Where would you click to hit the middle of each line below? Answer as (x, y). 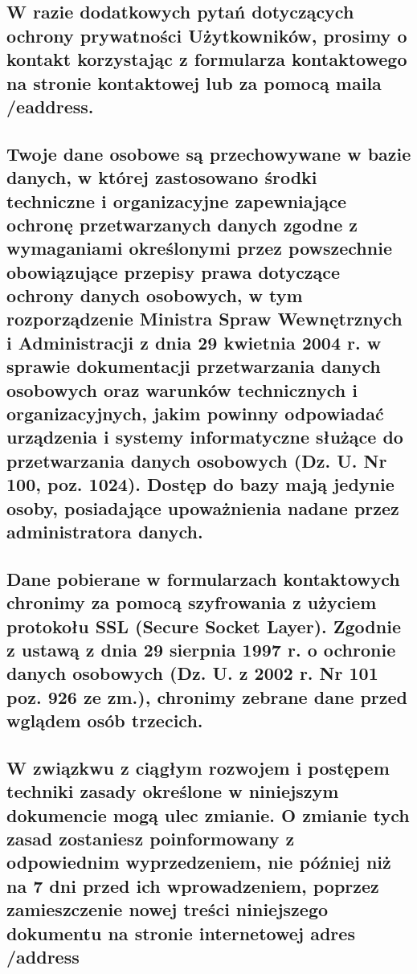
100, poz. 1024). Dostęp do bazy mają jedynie (200, 484)
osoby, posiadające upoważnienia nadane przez (203, 507)
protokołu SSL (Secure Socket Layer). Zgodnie (204, 626)
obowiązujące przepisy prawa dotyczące (174, 271)
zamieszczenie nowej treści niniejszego (168, 909)
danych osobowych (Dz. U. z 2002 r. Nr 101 (192, 673)
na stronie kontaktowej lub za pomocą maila (194, 82)
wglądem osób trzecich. (105, 720)
